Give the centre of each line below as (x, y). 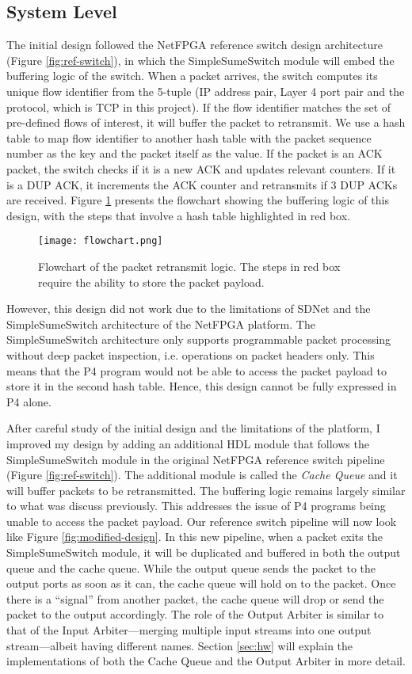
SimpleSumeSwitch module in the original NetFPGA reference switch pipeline (196, 459)
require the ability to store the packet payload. (151, 282)
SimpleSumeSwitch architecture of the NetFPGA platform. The (161, 324)
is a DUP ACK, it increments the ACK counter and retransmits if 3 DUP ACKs (202, 184)
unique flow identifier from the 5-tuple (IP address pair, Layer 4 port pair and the (206, 91)
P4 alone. (29, 401)
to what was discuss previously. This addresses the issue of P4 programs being (196, 506)
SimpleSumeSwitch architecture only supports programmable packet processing (199, 339)
